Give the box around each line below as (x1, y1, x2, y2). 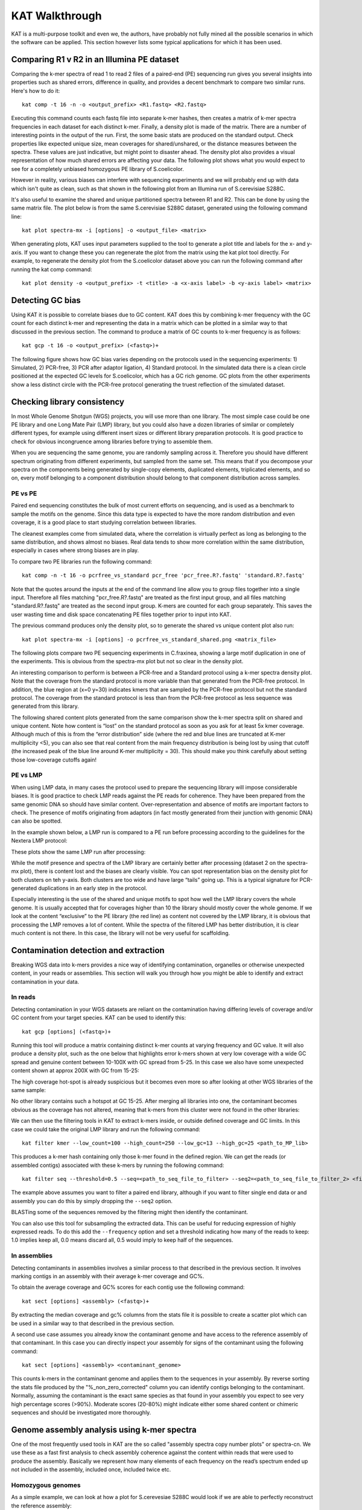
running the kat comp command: (11, 266, 93, 273)
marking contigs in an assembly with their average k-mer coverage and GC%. (11, 1272, 205, 1280)
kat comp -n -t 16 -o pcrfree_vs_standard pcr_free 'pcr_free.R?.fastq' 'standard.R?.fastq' (22, 572, 305, 579)
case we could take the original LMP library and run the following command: (11, 1125, 200, 1132)
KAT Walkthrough (11, 9, 102, 22)
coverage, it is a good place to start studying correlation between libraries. (11, 519, 197, 526)
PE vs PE (11, 489, 37, 498)
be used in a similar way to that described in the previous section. (11, 1320, 174, 1327)
